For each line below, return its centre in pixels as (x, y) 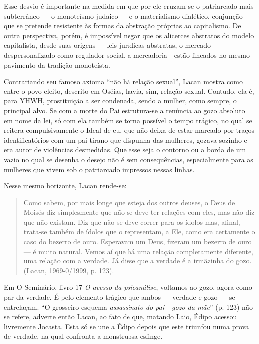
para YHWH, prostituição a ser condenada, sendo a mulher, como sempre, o (120, 101)
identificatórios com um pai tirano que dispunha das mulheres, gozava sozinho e (126, 139)
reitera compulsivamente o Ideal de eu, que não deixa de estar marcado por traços (129, 130)
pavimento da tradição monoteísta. (57, 64)
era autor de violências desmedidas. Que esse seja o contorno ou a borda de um (125, 149)
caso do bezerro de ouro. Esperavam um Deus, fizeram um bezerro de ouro (137, 241)
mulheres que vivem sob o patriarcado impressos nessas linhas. (99, 169)
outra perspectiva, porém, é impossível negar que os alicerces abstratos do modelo (129, 35)
